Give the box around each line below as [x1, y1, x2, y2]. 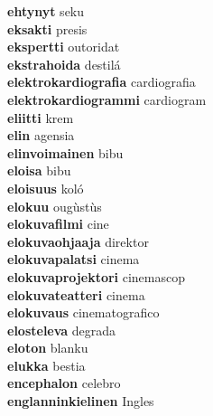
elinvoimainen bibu [7, 143, 124, 162]
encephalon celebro [7, 373, 121, 392]
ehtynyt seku [7, 2, 85, 20]
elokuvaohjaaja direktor [7, 232, 149, 251]
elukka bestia [7, 355, 86, 374]
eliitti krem [7, 108, 74, 127]
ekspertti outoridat [7, 37, 120, 56]
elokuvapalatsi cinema [7, 250, 140, 269]
